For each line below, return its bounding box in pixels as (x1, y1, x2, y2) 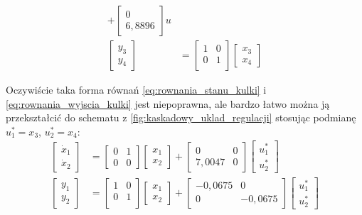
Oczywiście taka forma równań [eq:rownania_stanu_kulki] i (6, 82, 267, 97)
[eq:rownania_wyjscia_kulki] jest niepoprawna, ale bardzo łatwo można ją (6, 96, 330, 111)
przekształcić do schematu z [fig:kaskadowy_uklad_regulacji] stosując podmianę (6, 110, 356, 125)
